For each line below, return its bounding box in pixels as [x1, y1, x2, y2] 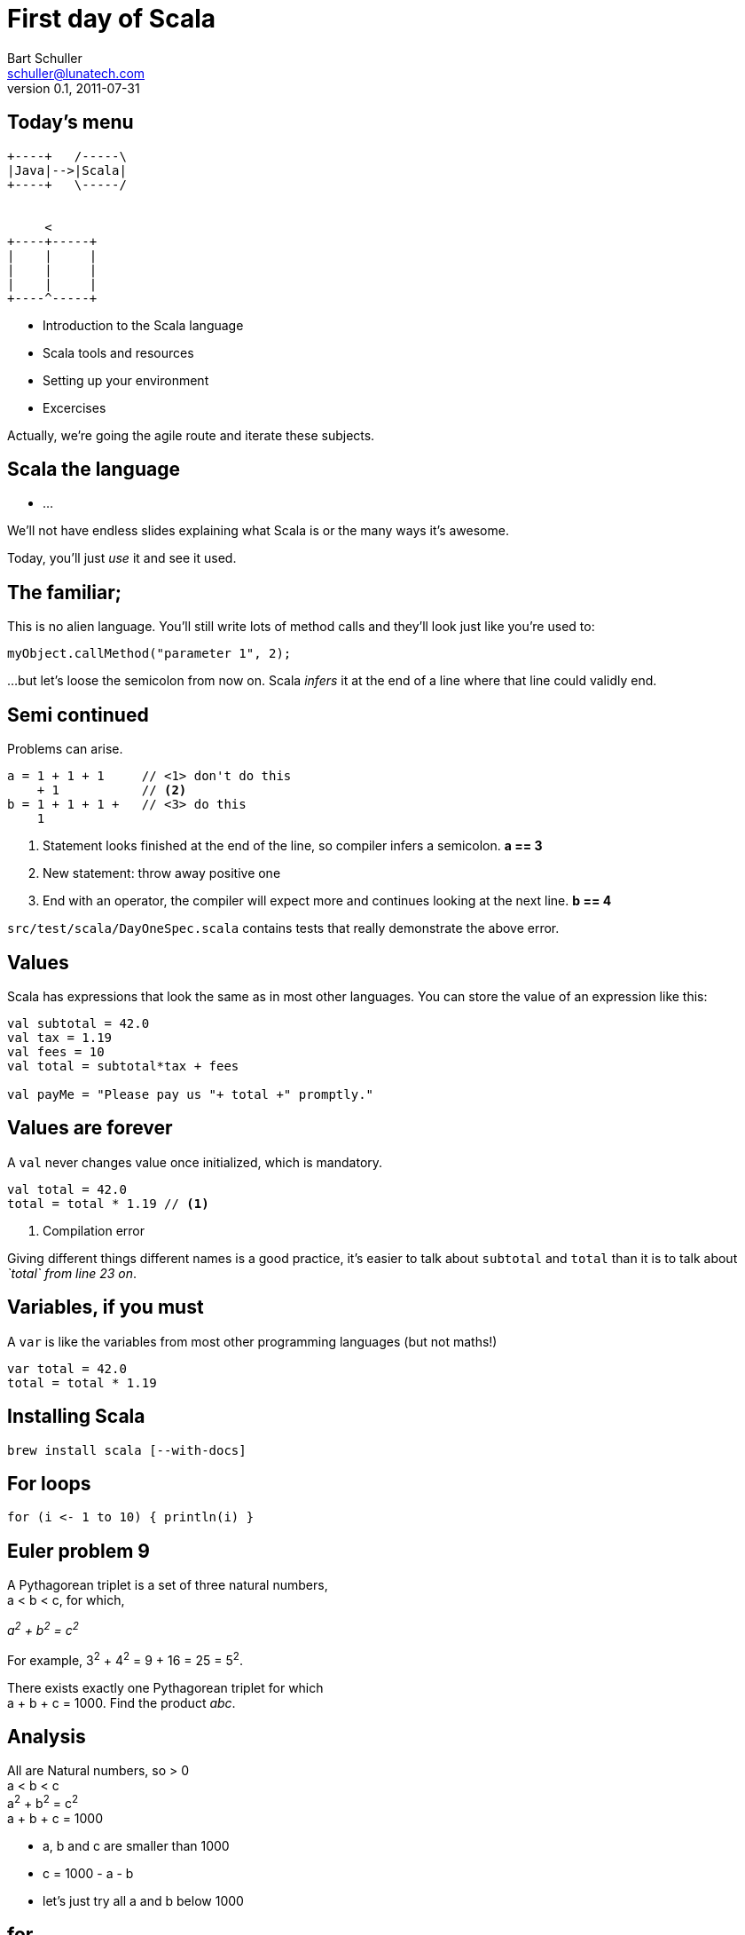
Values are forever [7, 1117, 173, 1140]
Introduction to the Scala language [43, 317, 244, 333]
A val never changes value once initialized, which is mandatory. [7, 1154, 383, 1170]
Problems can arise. [7, 741, 123, 757]
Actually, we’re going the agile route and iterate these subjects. [7, 427, 375, 443]
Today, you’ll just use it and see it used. [7, 550, 237, 566]
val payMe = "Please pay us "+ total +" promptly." [7, 1086, 374, 1102]
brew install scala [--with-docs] [7, 1442, 247, 1457]
